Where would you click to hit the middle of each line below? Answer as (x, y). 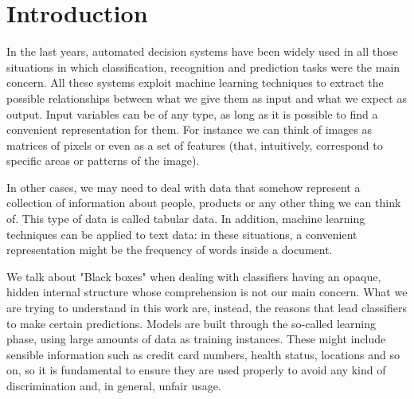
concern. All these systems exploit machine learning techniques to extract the (195, 82)
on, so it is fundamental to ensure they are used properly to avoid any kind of (196, 370)
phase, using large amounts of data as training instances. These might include (196, 339)
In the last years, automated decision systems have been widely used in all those (202, 51)
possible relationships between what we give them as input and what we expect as (207, 98)
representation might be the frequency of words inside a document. (170, 250)
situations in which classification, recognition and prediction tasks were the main (203, 66)
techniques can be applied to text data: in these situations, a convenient (182, 234)
